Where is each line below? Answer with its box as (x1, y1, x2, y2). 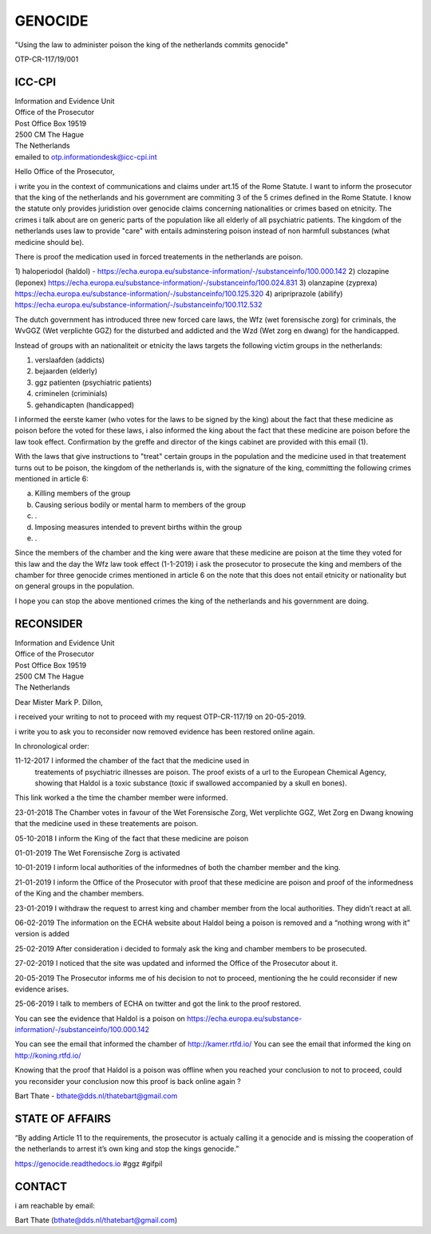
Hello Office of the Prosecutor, (14, 167, 115, 176)
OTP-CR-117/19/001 (14, 54, 79, 64)
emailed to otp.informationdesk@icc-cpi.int (14, 152, 157, 161)
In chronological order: (14, 741, 89, 750)
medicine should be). (14, 237, 85, 247)
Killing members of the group (34, 488, 131, 498)
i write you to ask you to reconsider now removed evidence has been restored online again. (14, 726, 315, 736)
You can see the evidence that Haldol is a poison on (14, 1014, 185, 1023)
